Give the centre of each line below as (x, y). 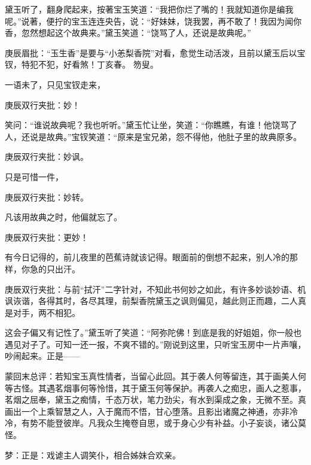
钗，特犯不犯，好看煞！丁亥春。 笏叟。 (82, 64)
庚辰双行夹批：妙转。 (47, 197)
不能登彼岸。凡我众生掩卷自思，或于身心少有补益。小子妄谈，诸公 (168, 423)
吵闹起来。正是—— (42, 356)
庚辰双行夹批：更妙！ (47, 237)
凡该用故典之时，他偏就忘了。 (63, 217)
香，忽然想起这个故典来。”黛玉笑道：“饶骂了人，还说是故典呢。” (128, 33)
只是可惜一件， (34, 176)
